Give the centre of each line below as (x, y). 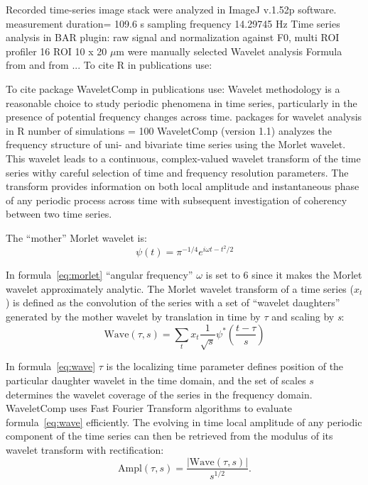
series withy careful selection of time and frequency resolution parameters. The (177, 172)
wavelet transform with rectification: (85, 449)
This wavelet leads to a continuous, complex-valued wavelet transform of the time (183, 158)
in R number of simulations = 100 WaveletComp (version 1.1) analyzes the (169, 130)
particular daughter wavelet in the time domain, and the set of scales (156, 380)
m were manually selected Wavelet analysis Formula (229, 51)
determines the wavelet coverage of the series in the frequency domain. (159, 394)
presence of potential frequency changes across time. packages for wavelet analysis (184, 117)
